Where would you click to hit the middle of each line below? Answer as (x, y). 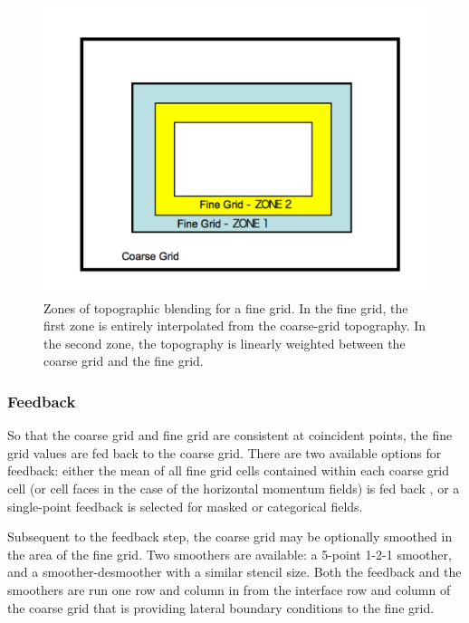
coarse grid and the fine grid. (124, 361)
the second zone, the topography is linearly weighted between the (225, 343)
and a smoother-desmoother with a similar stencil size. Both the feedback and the (234, 572)
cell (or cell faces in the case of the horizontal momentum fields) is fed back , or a (234, 488)
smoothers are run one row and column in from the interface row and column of (229, 589)
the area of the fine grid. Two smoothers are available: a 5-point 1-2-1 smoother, (230, 554)
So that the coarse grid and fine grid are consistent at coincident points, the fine (230, 435)
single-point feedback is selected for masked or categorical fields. (185, 506)
